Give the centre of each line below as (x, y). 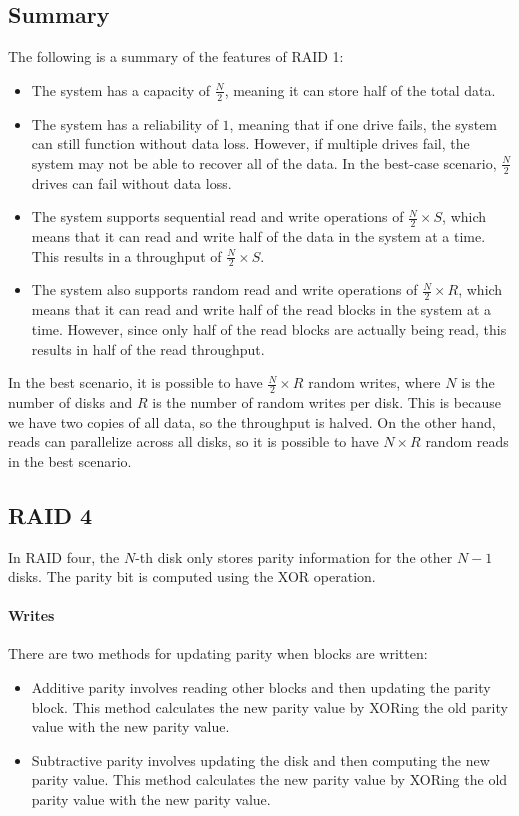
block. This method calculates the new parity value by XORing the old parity (269, 706)
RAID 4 (50, 514)
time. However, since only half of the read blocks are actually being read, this (269, 328)
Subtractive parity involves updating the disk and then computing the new (260, 759)
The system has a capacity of (121, 89)
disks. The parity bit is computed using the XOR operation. (192, 576)
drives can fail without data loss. (131, 182)
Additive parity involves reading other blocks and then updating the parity (261, 687)
